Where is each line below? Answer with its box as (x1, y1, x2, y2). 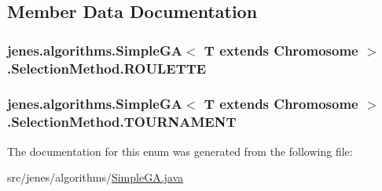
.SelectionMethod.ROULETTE (7, 58, 207, 77)
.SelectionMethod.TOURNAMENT (7, 112, 237, 132)
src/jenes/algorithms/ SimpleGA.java (7, 169, 184, 186)
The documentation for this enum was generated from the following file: (7, 142, 353, 159)
